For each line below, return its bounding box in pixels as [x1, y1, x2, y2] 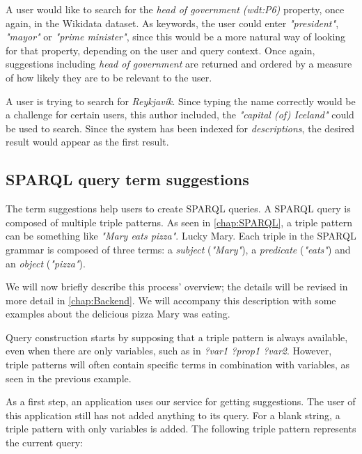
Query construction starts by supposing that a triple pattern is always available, [6, 329, 348, 344]
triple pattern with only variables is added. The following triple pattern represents [6, 421, 356, 436]
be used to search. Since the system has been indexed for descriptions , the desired [6, 120, 355, 135]
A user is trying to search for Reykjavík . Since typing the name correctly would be [6, 93, 356, 108]
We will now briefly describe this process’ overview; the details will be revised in [6, 279, 348, 294]
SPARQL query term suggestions [6, 169, 249, 190]
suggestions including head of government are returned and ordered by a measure [6, 56, 352, 71]
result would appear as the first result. [6, 134, 169, 149]
